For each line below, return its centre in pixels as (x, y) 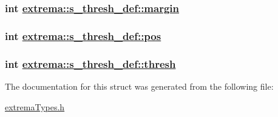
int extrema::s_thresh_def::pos (83, 35)
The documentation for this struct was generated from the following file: (139, 86)
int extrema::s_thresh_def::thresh (90, 63)
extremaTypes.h (35, 106)
